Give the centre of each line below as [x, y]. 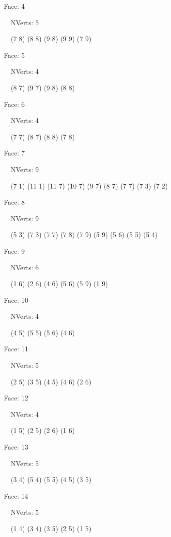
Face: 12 [16, 398]
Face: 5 [14, 55]
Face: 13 [16, 447]
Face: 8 [14, 202]
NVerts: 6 [25, 267]
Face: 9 [14, 251]
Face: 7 [14, 153]
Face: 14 [16, 495]
